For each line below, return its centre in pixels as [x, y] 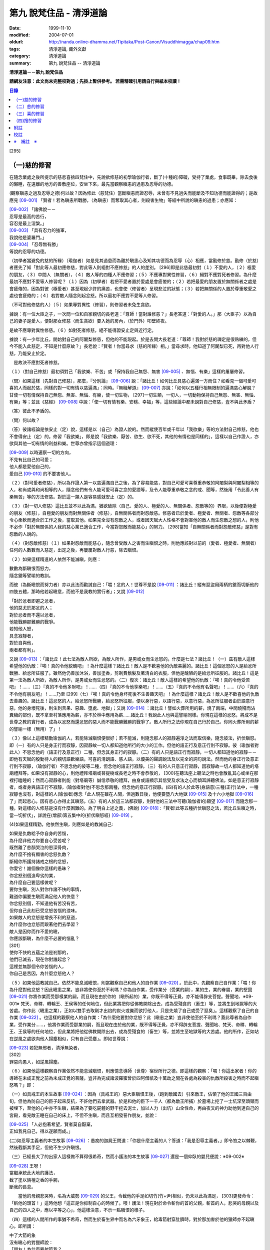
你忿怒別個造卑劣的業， [33, 875]
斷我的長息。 [22, 1187]
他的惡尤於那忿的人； [31, 608]
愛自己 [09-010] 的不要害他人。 [41, 473]
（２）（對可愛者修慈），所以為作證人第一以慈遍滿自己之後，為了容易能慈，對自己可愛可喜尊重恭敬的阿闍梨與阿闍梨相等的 [134, 482]
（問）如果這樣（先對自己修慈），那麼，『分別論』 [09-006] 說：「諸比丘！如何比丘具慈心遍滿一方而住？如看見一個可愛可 [133, 380]
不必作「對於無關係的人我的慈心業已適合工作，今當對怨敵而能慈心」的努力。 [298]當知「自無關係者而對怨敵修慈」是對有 [134, 527]
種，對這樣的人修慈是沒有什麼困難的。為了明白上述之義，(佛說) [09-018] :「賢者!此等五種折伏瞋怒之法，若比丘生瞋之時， [134, 808]
